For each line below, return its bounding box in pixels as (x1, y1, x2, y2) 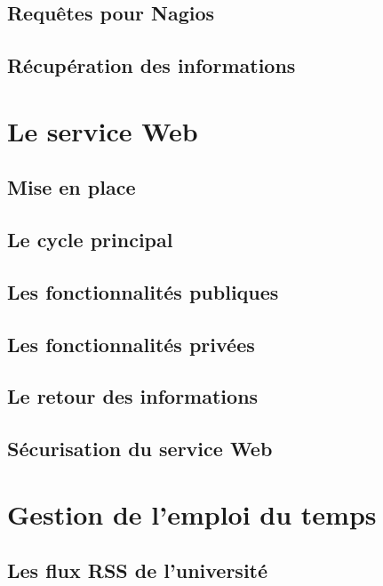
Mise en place (7, 173, 136, 201)
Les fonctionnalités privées (7, 330, 255, 357)
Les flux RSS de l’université (7, 557, 268, 584)
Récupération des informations (7, 52, 296, 79)
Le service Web (7, 112, 198, 149)
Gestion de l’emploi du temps (7, 495, 377, 532)
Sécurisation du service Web (7, 435, 273, 462)
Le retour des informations (7, 382, 259, 410)
